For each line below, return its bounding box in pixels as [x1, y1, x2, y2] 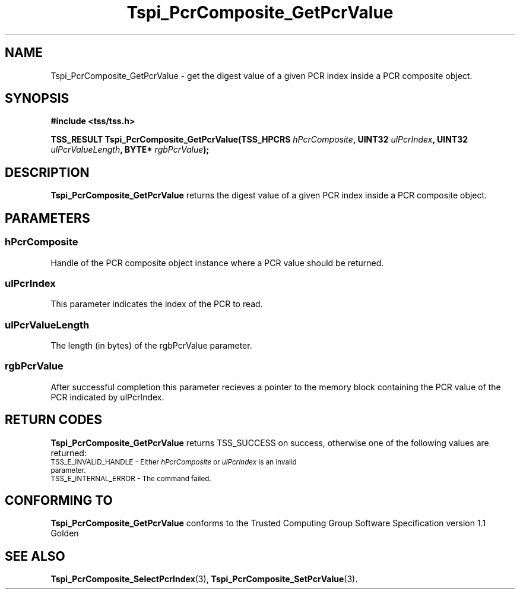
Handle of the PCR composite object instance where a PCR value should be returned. [50, 257, 384, 268]
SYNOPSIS [5, 91, 69, 106]
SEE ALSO [5, 548, 65, 564]
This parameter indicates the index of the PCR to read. [50, 299, 263, 309]
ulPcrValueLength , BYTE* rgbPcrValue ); [50, 144, 210, 155]
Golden [50, 528, 79, 539]
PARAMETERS [5, 210, 90, 226]
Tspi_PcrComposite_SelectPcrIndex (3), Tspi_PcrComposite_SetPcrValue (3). [50, 574, 358, 584]
